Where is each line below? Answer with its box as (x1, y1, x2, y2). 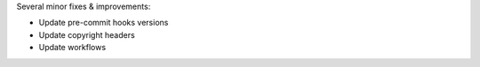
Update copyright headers (38, 29, 135, 40)
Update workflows (38, 42, 107, 53)
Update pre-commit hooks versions (38, 18, 169, 28)
